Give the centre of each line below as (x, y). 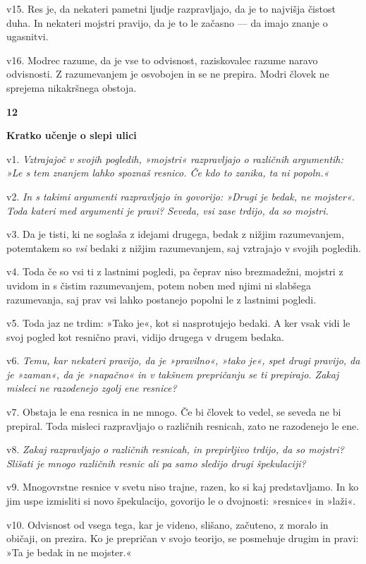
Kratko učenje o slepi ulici (72, 135)
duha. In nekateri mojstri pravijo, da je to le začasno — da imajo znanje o (167, 22)
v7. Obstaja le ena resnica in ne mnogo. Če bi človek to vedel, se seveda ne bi (174, 412)
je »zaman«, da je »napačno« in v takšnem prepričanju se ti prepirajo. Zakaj (173, 374)
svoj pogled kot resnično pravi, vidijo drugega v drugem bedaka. (145, 336)
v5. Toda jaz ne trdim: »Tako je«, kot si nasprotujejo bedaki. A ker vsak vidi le (178, 323)
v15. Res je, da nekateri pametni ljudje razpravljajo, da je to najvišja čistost (171, 8)
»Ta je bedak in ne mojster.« (69, 552)
